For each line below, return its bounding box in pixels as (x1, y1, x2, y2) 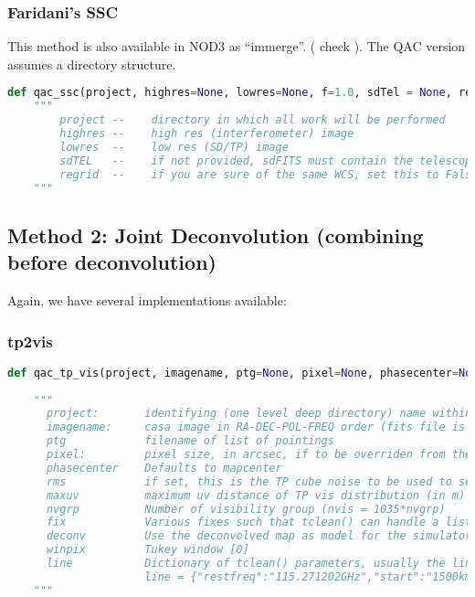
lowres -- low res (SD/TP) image (59, 140, 289, 154)
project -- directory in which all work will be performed (59, 113, 446, 127)
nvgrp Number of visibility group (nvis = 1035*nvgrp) (46, 502, 446, 516)
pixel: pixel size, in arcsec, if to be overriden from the (46, 448, 472, 462)
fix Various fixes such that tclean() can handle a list (46, 516, 472, 529)
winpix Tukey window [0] (46, 543, 249, 557)
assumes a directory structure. (7, 54, 176, 73)
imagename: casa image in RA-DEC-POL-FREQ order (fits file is (46, 421, 466, 434)
